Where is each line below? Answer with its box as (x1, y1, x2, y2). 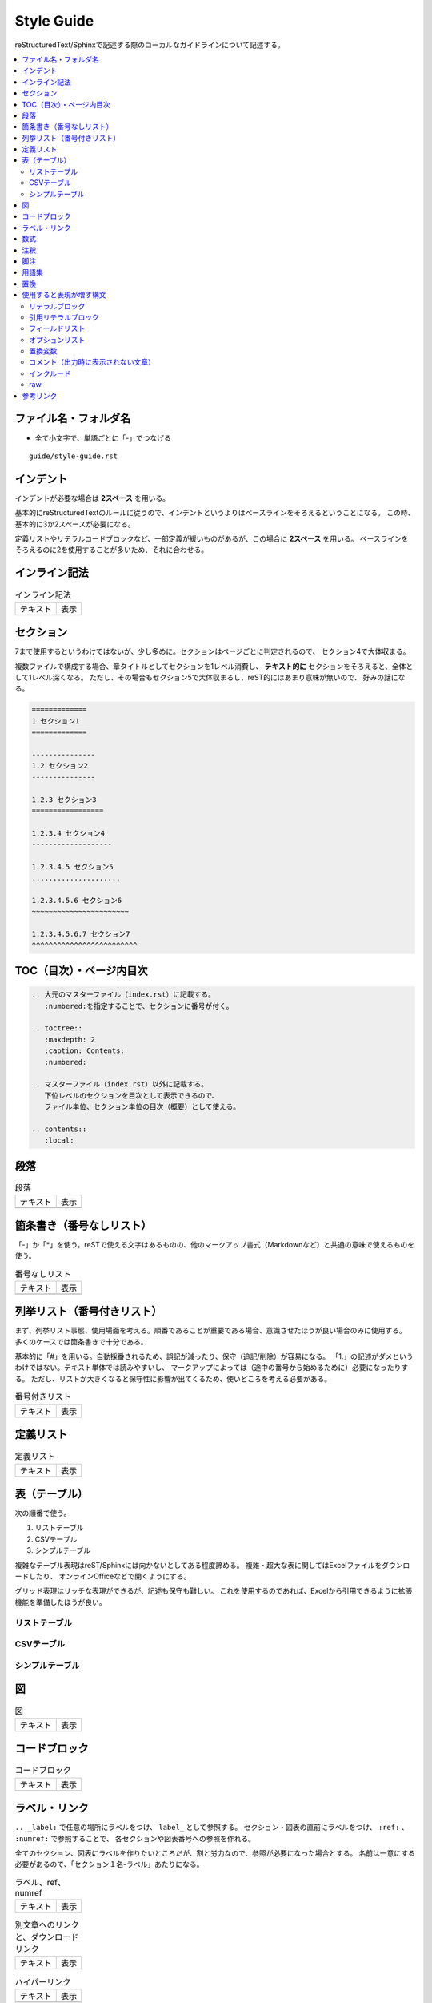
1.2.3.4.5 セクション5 (31, 862, 114, 871)
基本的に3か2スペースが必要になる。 (14, 519, 135, 529)
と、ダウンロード (14, 1932, 79, 1943)
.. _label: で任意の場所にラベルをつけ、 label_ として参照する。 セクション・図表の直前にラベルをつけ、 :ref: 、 (14, 1823, 409, 1832)
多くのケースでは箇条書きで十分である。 (14, 1336, 148, 1346)
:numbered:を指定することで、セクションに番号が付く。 (44, 1001, 234, 1010)
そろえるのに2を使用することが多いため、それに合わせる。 (14, 545, 209, 554)
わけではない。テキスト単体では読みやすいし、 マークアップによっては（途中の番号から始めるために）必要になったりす (14, 1363, 409, 1372)
